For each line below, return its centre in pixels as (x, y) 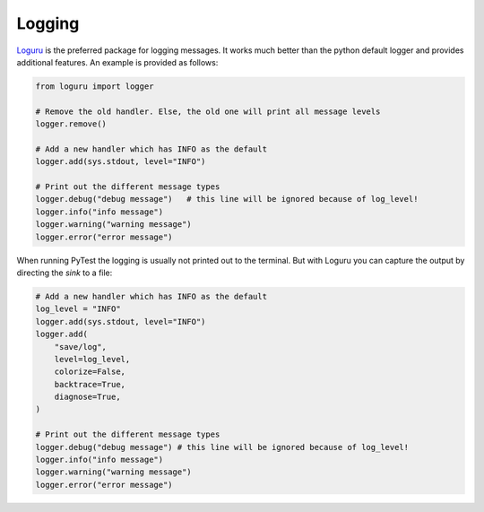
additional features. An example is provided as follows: (117, 62)
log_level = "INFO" (78, 309)
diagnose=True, (87, 397)
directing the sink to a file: (65, 273)
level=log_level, (92, 359)
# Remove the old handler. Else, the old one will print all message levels (208, 111)
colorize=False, (90, 372)
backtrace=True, (90, 384)
